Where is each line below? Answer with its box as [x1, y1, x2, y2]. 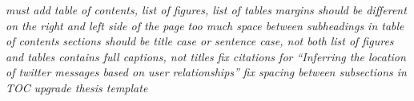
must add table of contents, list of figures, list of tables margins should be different [6, 2, 407, 17]
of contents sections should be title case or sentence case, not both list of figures [6, 33, 394, 49]
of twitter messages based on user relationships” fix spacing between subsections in [6, 64, 407, 80]
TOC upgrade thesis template [6, 79, 148, 95]
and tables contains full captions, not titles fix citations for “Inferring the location [6, 48, 406, 64]
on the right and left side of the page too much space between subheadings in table [6, 17, 404, 33]
